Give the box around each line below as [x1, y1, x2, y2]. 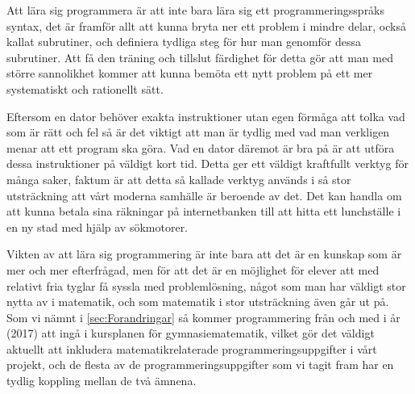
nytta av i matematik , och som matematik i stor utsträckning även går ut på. [6, 293, 389, 310]
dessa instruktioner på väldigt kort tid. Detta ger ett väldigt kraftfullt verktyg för [6, 155, 409, 172]
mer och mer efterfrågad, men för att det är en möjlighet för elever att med [6, 261, 380, 278]
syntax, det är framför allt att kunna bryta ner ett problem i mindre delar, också [6, 17, 406, 34]
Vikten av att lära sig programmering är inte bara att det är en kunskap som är [6, 245, 402, 262]
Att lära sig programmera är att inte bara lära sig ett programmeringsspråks [6, 2, 385, 18]
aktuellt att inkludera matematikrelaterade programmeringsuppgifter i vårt [6, 340, 377, 357]
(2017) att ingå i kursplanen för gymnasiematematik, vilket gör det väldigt [6, 325, 375, 342]
